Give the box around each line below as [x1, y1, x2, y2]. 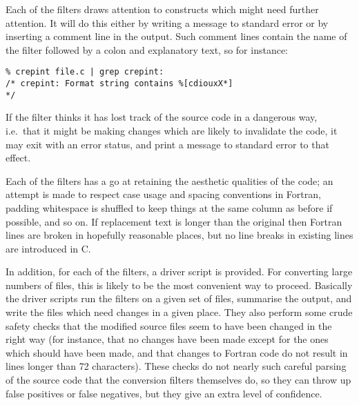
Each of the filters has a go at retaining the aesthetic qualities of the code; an [6, 173, 333, 188]
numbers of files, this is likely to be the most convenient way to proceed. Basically [6, 277, 353, 292]
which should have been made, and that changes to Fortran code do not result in [6, 345, 348, 359]
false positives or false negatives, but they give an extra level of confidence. [6, 386, 322, 400]
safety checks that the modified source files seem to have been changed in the [6, 318, 332, 333]
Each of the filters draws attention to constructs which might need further [6, 2, 319, 16]
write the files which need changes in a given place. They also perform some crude [6, 305, 353, 319]
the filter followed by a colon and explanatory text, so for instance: [6, 42, 289, 57]
